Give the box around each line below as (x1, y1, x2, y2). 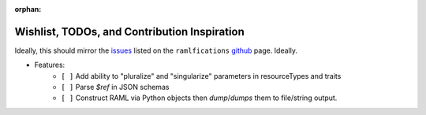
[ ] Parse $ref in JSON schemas (61, 83, 170, 92)
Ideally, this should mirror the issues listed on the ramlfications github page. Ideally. (14, 46, 297, 55)
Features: (34, 60, 65, 70)
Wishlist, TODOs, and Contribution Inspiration (14, 24, 245, 39)
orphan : (14, 5, 42, 13)
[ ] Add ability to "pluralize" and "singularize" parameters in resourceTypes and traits (61, 71, 342, 80)
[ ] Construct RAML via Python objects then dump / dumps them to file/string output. (61, 93, 338, 102)
